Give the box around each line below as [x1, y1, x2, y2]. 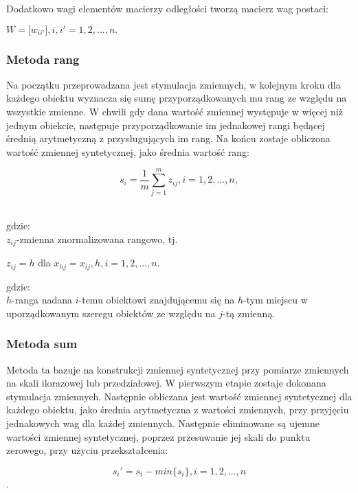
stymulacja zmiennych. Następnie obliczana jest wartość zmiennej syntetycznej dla [6, 389, 353, 403]
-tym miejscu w [243, 293, 308, 307]
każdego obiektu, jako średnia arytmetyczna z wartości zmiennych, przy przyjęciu [6, 402, 349, 417]
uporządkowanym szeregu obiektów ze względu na [6, 306, 216, 320]
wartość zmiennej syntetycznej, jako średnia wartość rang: [6, 144, 249, 159]
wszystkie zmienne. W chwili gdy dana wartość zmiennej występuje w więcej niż [6, 104, 343, 118]
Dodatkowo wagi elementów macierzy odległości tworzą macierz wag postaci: [6, 1, 329, 15]
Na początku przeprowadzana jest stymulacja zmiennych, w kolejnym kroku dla [6, 77, 341, 91]
